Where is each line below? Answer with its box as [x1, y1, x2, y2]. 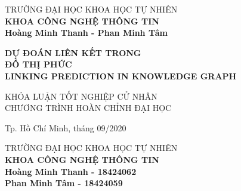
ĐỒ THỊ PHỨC [5, 58, 72, 70]
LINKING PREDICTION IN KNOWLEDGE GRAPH [5, 69, 237, 82]
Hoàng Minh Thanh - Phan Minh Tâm [5, 26, 168, 39]
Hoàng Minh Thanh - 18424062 [5, 165, 137, 177]
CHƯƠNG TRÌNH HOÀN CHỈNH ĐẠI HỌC [5, 101, 172, 114]
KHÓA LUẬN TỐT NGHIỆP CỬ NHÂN [5, 90, 157, 102]
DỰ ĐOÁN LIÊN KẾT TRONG [5, 46, 141, 58]
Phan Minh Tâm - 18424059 [5, 177, 123, 189]
